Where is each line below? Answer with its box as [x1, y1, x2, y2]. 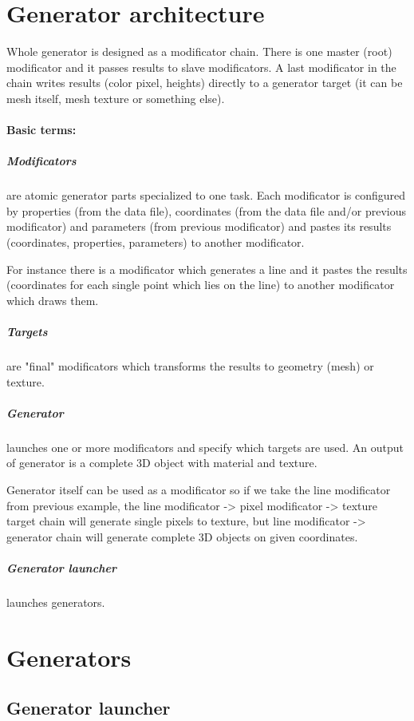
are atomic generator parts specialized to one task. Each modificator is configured [6, 187, 406, 204]
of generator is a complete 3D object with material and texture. [6, 454, 317, 471]
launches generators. [6, 593, 105, 610]
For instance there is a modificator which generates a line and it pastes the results [6, 260, 408, 277]
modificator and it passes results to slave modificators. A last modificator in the [6, 58, 396, 75]
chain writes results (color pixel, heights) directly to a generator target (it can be [6, 74, 403, 91]
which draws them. [6, 291, 99, 308]
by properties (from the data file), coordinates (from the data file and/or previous [6, 202, 407, 219]
